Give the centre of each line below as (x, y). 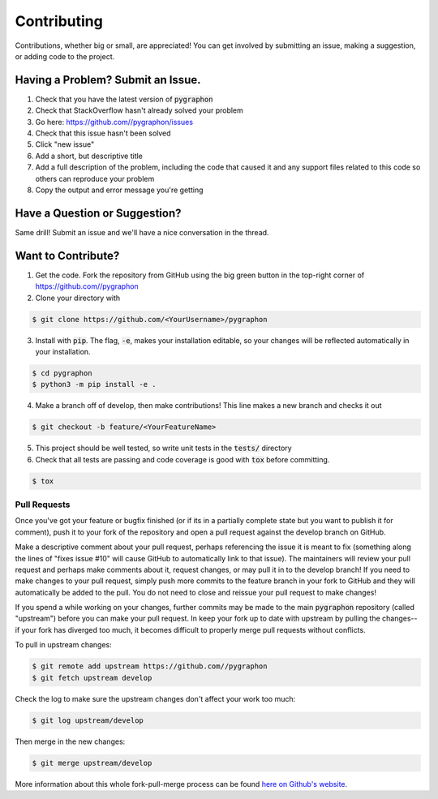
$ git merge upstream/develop (92, 763)
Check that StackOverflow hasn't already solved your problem (139, 110)
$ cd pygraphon (62, 373)
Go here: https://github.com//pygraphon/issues (114, 122)
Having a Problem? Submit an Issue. (108, 80)
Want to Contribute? (67, 256)
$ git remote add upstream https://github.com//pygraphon (150, 666)
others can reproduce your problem (95, 178)
